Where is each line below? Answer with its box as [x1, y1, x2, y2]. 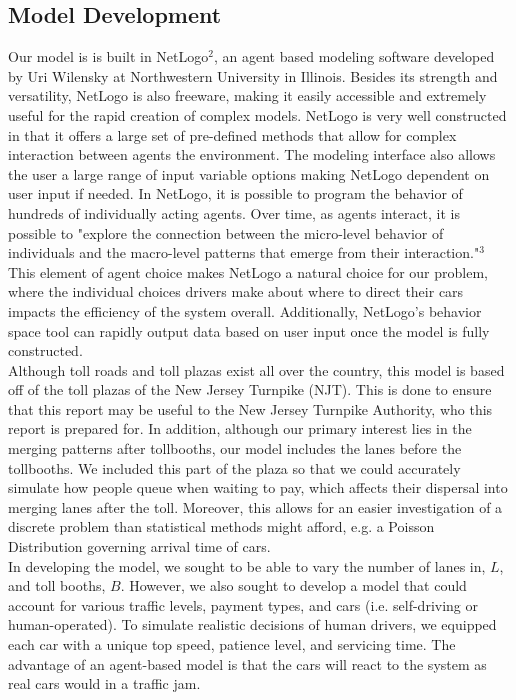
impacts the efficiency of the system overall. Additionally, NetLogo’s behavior [8, 300, 482, 321]
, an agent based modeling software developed [213, 46, 495, 67]
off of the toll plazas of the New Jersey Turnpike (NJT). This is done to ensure [8, 379, 492, 400]
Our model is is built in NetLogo [8, 46, 209, 67]
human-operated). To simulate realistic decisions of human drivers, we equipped [8, 614, 497, 635]
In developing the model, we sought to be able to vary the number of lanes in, [8, 555, 486, 576]
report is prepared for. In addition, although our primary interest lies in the [8, 418, 472, 439]
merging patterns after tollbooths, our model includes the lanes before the [8, 438, 462, 459]
